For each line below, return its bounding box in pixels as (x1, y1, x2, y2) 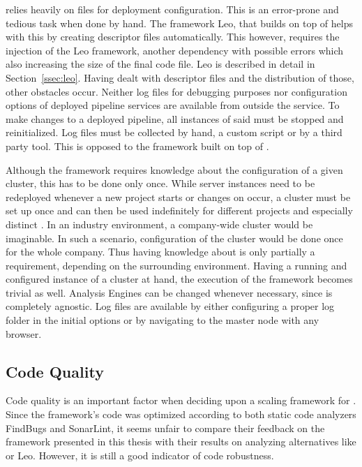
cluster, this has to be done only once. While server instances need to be (6, 176, 315, 191)
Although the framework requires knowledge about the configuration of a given (6, 162, 343, 177)
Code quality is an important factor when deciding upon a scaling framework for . (6, 393, 356, 408)
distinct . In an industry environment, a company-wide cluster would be (6, 216, 313, 231)
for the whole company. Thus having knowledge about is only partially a (6, 244, 315, 259)
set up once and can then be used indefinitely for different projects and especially (6, 203, 353, 218)
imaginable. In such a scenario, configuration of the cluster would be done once (6, 230, 343, 245)
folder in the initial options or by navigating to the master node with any (6, 313, 319, 327)
